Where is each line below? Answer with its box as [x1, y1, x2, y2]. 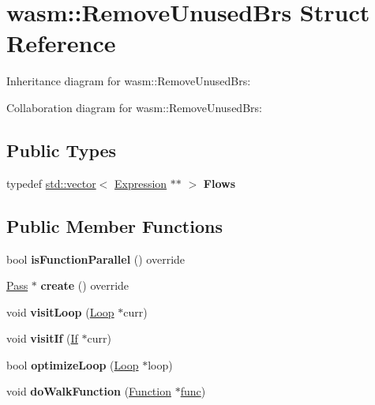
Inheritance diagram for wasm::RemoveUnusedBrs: [6, 73, 251, 89]
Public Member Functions [6, 213, 223, 238]
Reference [6, 27, 116, 59]
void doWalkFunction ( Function [6, 383, 171, 399]
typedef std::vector [6, 174, 96, 191]
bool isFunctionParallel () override [6, 250, 186, 267]
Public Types [6, 137, 117, 162]
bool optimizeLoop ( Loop [6, 356, 139, 373]
